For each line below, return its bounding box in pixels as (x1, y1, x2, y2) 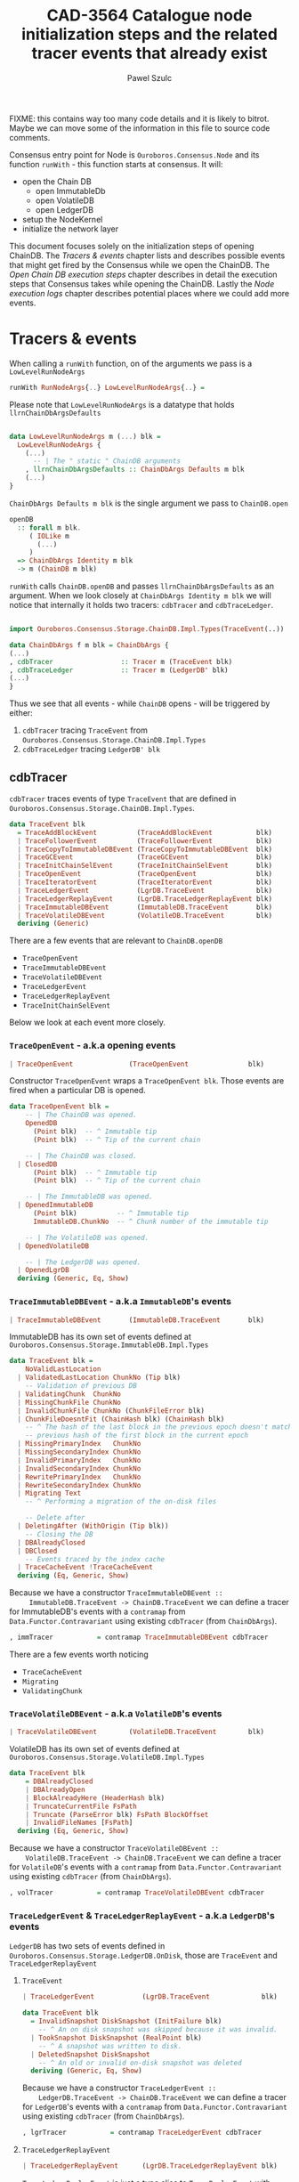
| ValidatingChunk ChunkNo (17, 1390, 122, 1399)
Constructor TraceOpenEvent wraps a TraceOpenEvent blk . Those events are (9, 1075, 285, 1086)
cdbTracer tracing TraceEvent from (21, 725, 149, 735)
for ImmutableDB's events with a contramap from (9, 1606, 186, 1617)
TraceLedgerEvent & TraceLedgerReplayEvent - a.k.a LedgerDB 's (9, 1910, 276, 1921)
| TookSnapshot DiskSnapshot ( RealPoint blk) (30, 2033, 203, 2042)
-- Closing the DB (25, 1529, 93, 1538)
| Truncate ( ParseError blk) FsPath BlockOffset (25, 1810, 209, 1819)
